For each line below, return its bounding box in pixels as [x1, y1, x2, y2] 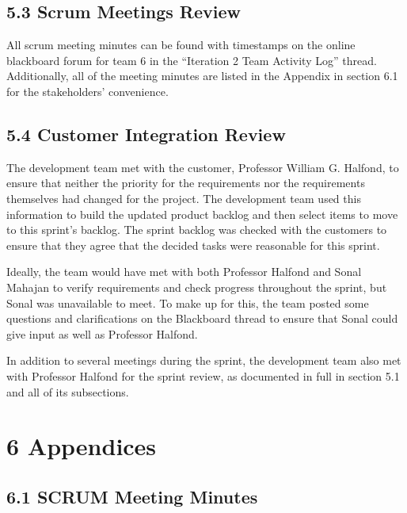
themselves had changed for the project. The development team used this [6, 190, 361, 206]
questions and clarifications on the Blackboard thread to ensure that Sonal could [6, 310, 398, 327]
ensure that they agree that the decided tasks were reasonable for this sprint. [6, 236, 380, 253]
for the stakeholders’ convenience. [6, 82, 169, 99]
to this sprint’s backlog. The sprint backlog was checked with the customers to [6, 221, 387, 238]
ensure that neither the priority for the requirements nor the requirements [6, 174, 365, 191]
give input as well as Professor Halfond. [6, 325, 198, 342]
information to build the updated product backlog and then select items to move [6, 205, 398, 222]
